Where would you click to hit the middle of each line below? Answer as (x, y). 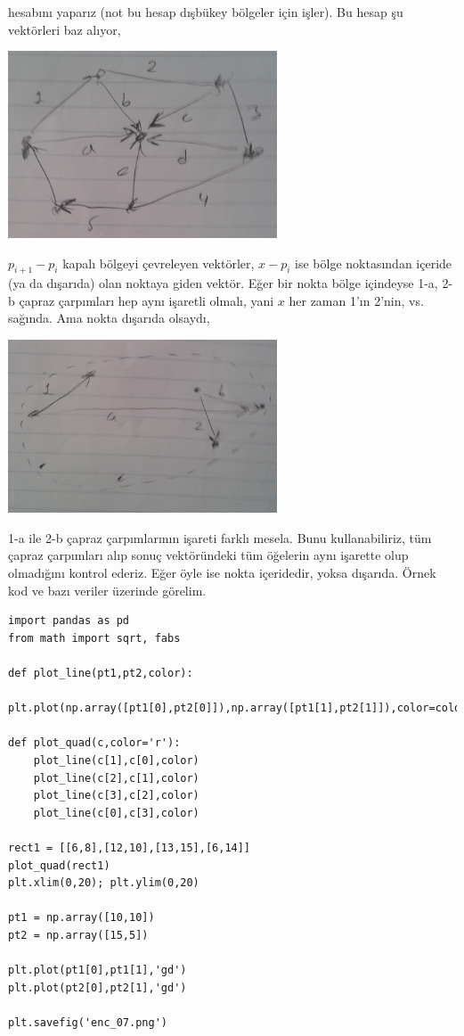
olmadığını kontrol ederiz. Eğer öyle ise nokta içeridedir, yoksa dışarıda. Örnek (222, 573)
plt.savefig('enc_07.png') (88, 1022)
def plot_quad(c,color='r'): (94, 743)
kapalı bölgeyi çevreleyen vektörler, (159, 263)
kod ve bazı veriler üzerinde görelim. (107, 590)
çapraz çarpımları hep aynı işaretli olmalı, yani (147, 300)
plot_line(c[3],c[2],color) (116, 796)
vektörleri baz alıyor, (65, 29)
